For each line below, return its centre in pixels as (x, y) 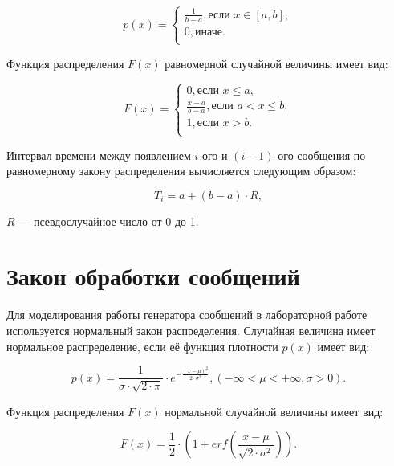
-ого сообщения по (320, 155)
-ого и (213, 155)
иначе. (210, 32)
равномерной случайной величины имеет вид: (276, 63)
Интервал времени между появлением (99, 155)
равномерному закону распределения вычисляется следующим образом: (181, 171)
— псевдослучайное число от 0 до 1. (109, 221)
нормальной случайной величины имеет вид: (274, 411)
